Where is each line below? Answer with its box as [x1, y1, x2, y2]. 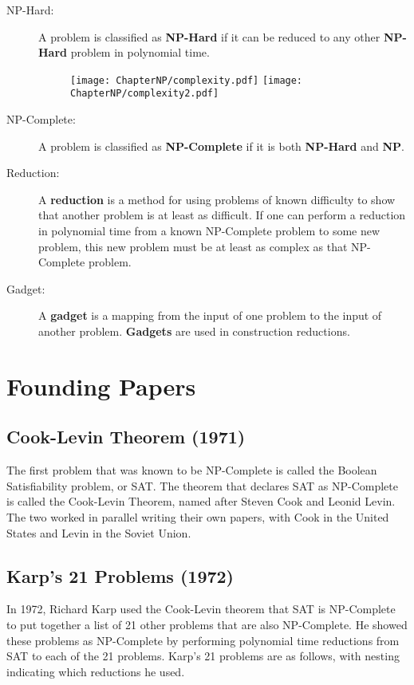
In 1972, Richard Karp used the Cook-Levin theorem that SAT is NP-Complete [6, 600, 396, 617]
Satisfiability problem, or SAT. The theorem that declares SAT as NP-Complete [6, 477, 398, 494]
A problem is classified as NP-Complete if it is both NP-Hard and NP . [38, 137, 404, 154]
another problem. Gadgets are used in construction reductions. [38, 323, 350, 340]
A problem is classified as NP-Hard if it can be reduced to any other [38, 28, 380, 45]
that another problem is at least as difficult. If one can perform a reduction [38, 207, 406, 223]
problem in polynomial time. [70, 44, 210, 61]
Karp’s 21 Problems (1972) [6, 563, 234, 588]
